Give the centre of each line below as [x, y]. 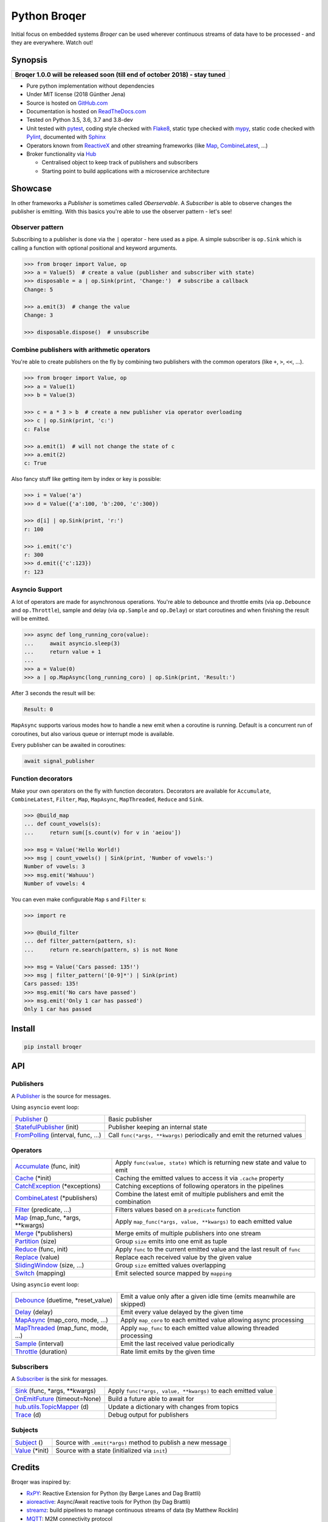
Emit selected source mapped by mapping [173, 1274]
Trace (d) [28, 1414]
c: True [35, 463]
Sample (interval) [39, 1344]
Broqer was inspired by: [41, 1482]
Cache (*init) [33, 1178]
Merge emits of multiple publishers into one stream [188, 1233]
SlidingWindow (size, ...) [50, 1265]
